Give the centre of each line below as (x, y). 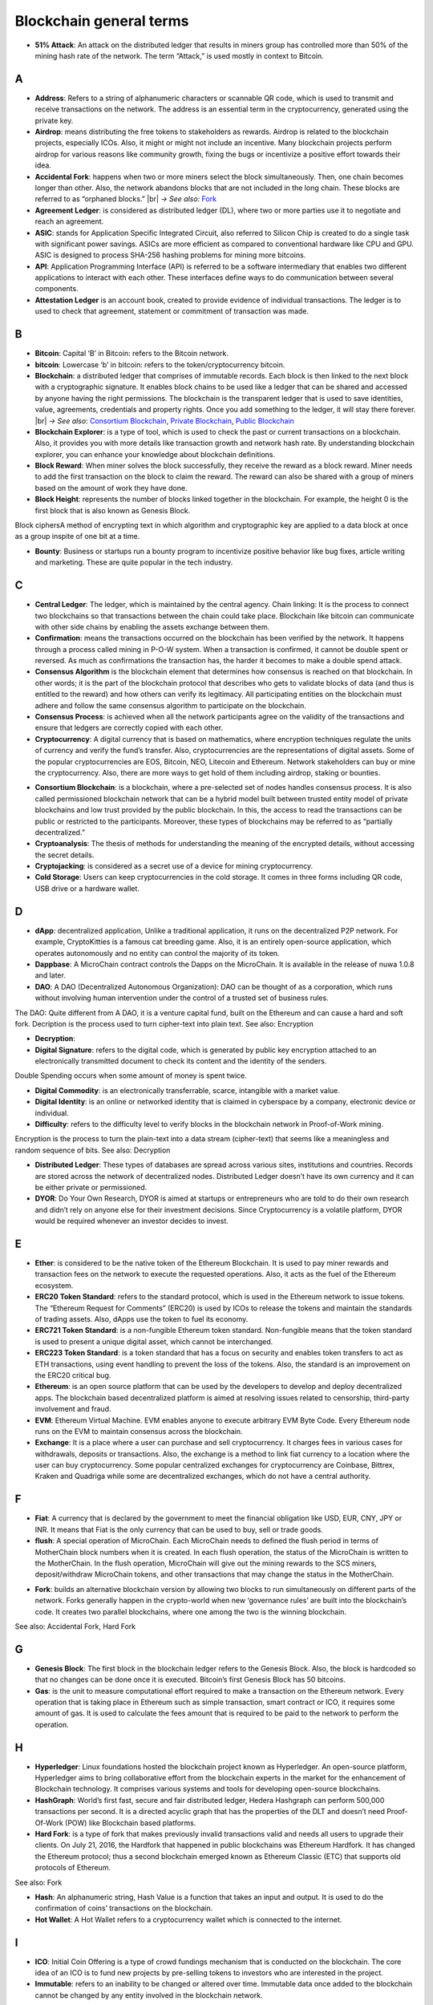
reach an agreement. (69, 221)
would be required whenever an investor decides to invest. (132, 1221)
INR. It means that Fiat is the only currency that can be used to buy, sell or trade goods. (179, 1529)
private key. (54, 120)
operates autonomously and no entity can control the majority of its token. (157, 953)
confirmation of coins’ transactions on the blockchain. (124, 1908)
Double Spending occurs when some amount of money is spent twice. (131, 1075)
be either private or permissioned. (91, 1187)
